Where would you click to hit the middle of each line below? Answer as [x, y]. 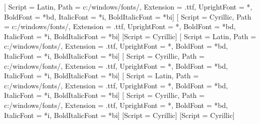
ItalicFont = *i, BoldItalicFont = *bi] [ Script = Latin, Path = [102, 76]
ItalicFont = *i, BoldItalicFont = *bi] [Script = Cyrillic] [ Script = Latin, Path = [130, 36]
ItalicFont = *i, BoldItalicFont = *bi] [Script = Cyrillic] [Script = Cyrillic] [119, 115]
